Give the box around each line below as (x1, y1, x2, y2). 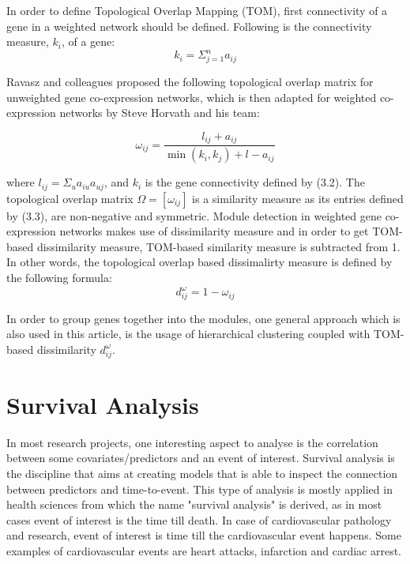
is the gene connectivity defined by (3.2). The (145, 174, 365, 190)
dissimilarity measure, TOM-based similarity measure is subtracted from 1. (36, 238, 401, 254)
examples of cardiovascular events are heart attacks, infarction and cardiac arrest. (6, 542, 402, 558)
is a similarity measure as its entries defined (192, 190, 404, 206)
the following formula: (6, 269, 112, 285)
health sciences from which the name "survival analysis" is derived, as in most (6, 496, 382, 513)
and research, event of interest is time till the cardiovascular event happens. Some (6, 527, 401, 543)
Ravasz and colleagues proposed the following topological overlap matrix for (6, 73, 374, 90)
